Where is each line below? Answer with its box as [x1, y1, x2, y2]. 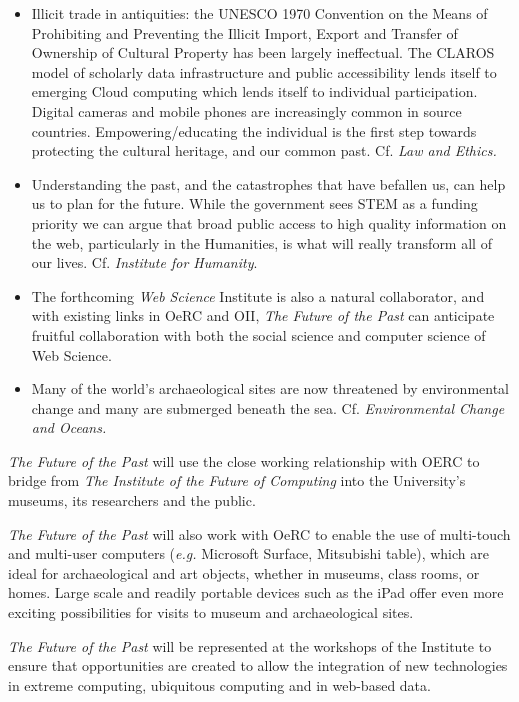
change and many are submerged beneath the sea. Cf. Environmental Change [31, 397, 505, 418]
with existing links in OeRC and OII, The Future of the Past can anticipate [31, 305, 495, 326]
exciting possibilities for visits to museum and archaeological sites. [8, 602, 414, 623]
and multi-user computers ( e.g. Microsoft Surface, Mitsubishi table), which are [8, 543, 489, 564]
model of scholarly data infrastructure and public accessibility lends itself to [31, 61, 497, 82]
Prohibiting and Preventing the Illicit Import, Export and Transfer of [31, 22, 458, 43]
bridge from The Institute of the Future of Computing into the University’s [8, 470, 466, 491]
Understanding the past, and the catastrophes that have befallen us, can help [31, 173, 506, 194]
